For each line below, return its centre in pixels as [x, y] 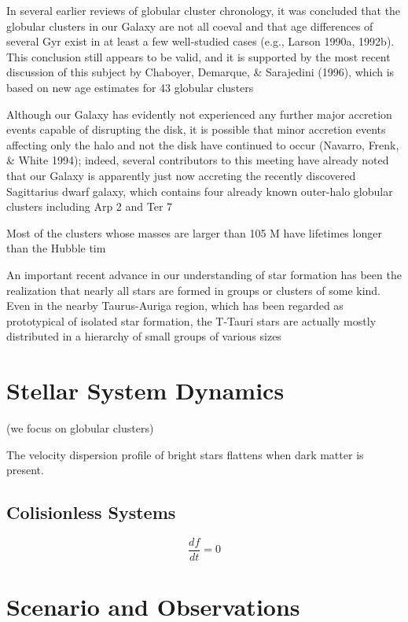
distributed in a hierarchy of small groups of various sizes [144, 336]
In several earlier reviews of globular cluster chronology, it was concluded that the [204, 10]
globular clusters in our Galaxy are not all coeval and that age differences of [190, 26]
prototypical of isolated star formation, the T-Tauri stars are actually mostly [191, 320]
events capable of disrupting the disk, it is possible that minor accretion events [196, 129]
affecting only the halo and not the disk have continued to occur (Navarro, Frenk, [203, 144]
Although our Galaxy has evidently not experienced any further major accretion [199, 114]
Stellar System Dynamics [145, 390]
